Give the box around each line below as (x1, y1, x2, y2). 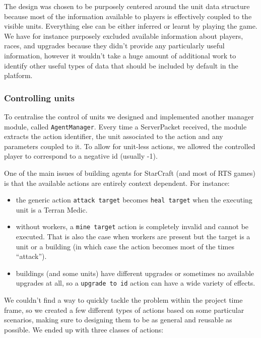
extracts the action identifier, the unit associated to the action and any (4, 131, 223, 142)
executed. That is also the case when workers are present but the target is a (16, 231, 250, 242)
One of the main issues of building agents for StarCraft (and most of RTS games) (4, 168, 255, 178)
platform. (4, 70, 33, 81)
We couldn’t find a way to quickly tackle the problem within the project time (4, 295, 243, 305)
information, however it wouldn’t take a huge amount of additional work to (4, 50, 236, 60)
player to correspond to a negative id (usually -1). (4, 151, 158, 161)
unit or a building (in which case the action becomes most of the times (16, 241, 234, 251)
